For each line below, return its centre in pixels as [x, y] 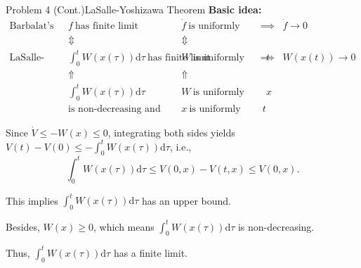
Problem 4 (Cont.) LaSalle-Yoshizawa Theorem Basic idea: [134, 9]
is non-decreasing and [114, 109]
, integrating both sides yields [171, 132]
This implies [32, 200]
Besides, [23, 226]
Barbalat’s [32, 26]
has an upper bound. [186, 200]
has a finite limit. [150, 252]
